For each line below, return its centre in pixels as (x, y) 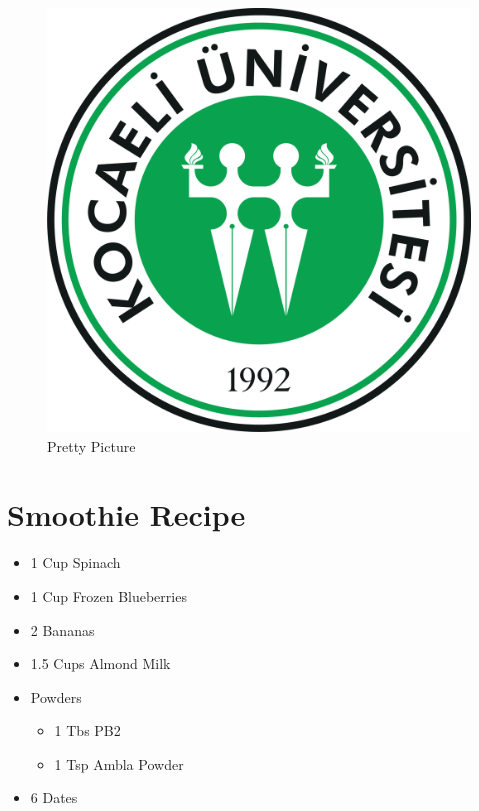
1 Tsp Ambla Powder (119, 763)
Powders (56, 696)
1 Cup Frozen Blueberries (108, 595)
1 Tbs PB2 (87, 730)
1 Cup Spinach (75, 562)
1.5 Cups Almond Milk (100, 663)
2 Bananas (62, 629)
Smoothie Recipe (126, 514)
